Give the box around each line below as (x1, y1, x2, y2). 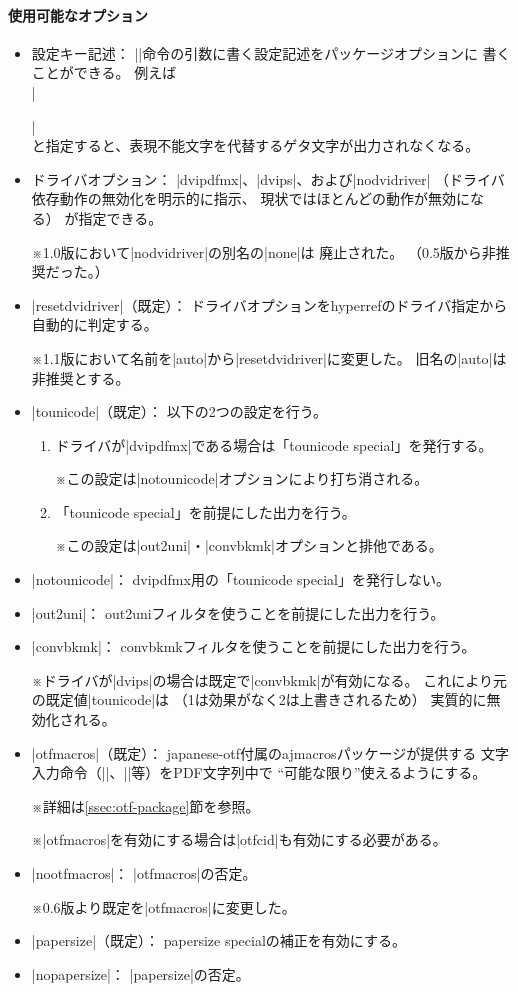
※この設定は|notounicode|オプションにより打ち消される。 (55, 468, 429, 489)
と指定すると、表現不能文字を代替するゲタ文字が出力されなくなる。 (31, 135, 480, 156)
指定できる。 (78, 207, 163, 228)
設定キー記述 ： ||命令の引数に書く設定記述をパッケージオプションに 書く (31, 42, 511, 63)
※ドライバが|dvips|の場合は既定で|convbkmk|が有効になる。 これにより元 (31, 669, 507, 690)
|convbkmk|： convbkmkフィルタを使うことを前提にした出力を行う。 (31, 636, 476, 657)
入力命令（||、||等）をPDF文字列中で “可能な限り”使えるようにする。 (31, 762, 487, 783)
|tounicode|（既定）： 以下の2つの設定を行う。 (31, 401, 327, 422)
